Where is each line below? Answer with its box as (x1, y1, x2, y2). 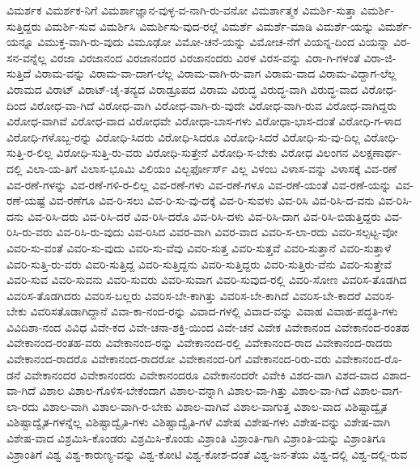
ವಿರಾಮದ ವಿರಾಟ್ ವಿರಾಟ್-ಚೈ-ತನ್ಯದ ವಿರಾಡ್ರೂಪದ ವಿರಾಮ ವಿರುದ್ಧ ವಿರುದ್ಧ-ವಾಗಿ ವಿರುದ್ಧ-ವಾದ (6, 80, 358, 97)
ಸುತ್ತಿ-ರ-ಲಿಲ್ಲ (6, 144, 53, 161)
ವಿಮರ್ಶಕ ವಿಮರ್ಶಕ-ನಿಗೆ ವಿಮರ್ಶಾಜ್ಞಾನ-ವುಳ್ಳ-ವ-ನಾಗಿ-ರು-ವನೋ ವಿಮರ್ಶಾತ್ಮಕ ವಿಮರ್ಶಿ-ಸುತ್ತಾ (6, 2, 357, 18)
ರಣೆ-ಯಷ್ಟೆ (6, 192, 45, 209)
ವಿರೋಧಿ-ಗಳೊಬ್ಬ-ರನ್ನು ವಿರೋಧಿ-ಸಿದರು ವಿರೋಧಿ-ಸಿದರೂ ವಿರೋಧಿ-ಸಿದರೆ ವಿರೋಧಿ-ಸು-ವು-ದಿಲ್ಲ (6, 128, 360, 145)
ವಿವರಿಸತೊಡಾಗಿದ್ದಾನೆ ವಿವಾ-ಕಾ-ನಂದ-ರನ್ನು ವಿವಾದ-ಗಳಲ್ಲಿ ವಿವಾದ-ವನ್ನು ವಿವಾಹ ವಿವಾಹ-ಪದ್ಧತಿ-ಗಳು (30, 303, 398, 320)
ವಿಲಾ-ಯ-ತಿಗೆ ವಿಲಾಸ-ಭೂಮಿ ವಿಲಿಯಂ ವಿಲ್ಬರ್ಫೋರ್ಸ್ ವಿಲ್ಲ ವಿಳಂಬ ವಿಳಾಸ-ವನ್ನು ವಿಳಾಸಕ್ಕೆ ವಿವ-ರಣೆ (26, 159, 397, 176)
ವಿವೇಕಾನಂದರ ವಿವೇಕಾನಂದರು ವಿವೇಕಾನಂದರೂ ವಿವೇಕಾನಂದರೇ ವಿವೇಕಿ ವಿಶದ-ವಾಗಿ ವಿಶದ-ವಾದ (23, 366, 379, 383)
